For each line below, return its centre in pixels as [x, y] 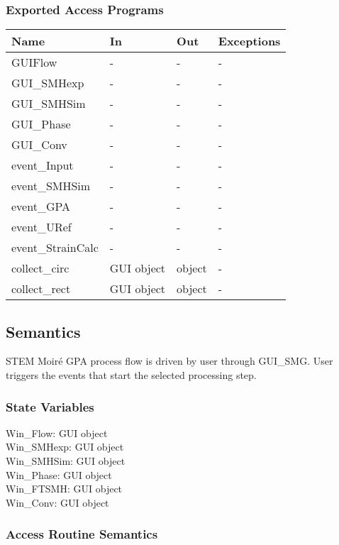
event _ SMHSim [51, 186]
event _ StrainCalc [55, 248]
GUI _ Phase [41, 124]
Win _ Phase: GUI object [59, 474]
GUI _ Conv [39, 145]
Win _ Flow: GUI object [57, 433]
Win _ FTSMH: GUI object [64, 489]
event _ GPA [41, 207]
